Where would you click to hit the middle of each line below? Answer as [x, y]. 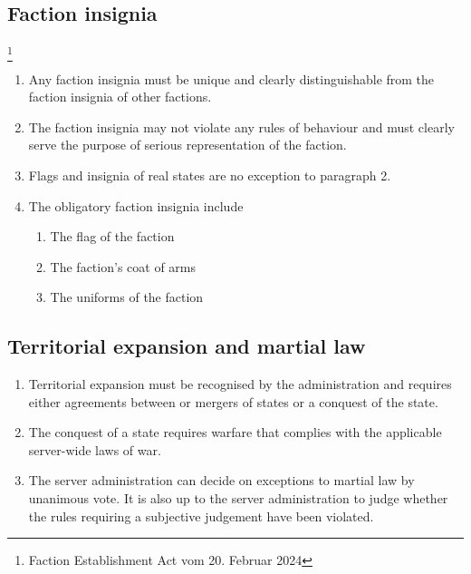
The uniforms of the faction [127, 297]
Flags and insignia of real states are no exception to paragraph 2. [210, 175]
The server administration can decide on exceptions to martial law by [221, 480]
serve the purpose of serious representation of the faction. [187, 145]
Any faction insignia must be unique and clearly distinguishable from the [231, 78]
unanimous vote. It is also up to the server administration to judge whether [238, 498]
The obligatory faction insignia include [136, 205]
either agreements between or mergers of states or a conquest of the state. [233, 401]
